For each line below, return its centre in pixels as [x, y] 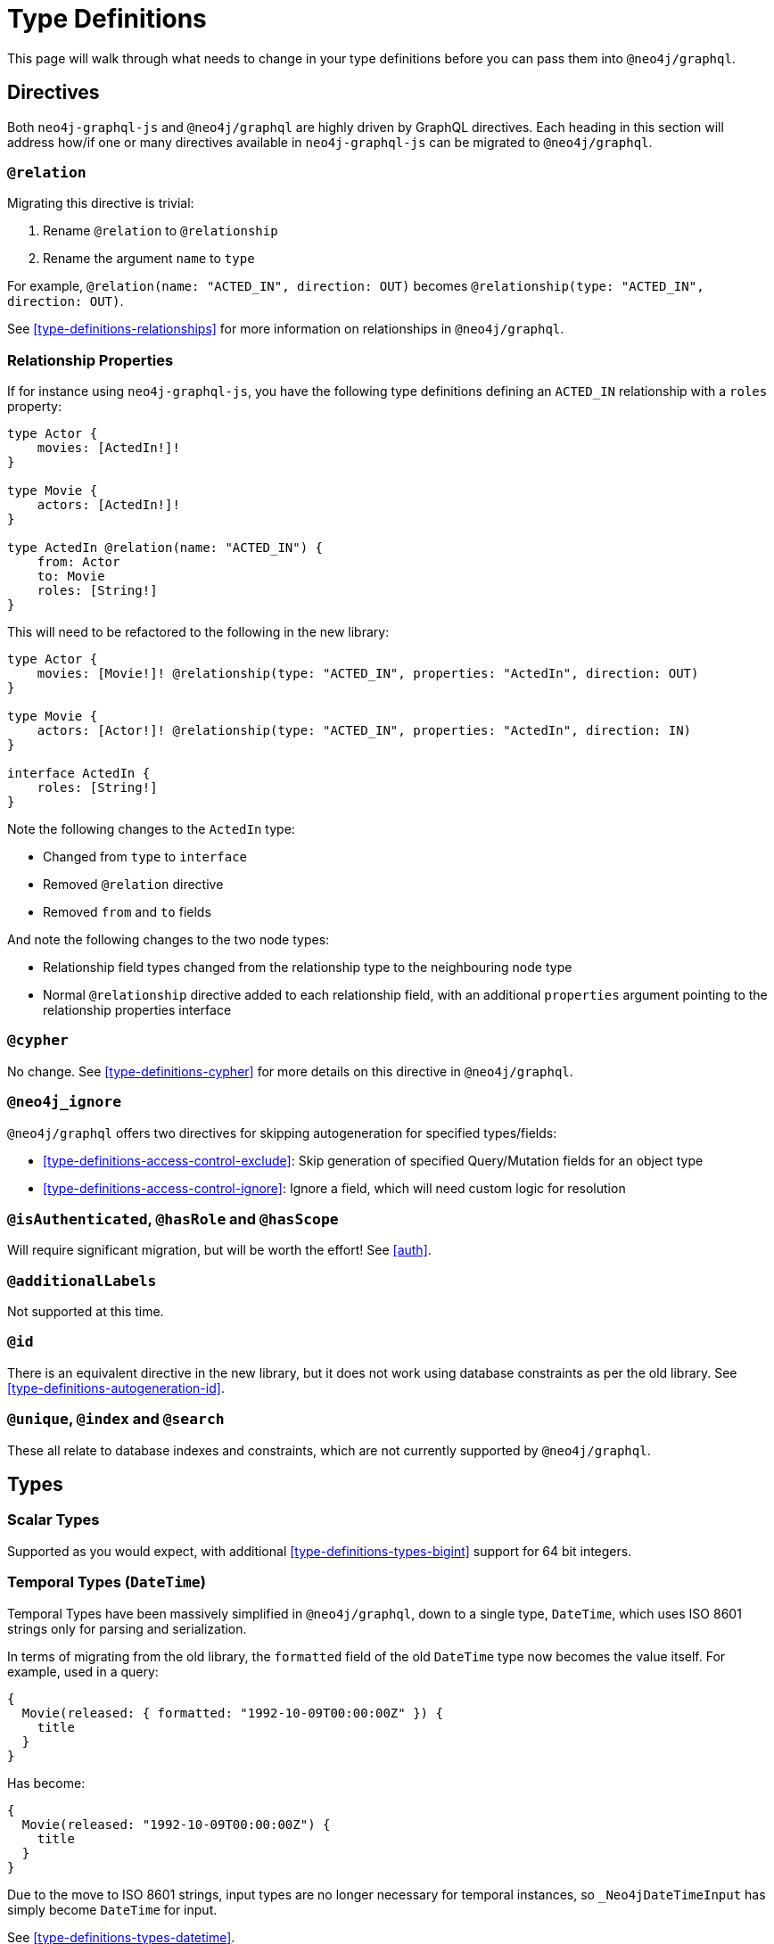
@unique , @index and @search [116, 1419]
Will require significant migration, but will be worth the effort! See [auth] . [219, 1250]
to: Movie [71, 577]
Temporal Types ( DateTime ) [107, 1582]
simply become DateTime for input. [112, 1909]
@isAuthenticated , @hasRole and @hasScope [173, 1219]
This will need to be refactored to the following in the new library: [198, 632]
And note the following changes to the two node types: [169, 940]
